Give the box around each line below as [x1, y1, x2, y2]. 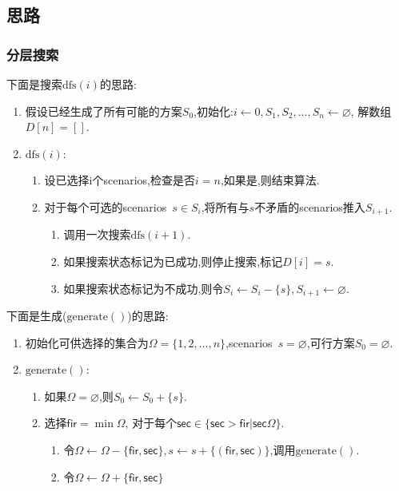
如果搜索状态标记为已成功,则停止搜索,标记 [63, 253, 283, 270]
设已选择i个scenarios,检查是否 [44, 172, 196, 188]
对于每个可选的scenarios [44, 198, 167, 215]
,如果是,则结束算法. [220, 172, 320, 188]
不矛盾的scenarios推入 [254, 198, 365, 215]
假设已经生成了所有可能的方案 [25, 102, 182, 119]
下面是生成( [6, 307, 67, 324]
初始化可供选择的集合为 [25, 334, 149, 350]
